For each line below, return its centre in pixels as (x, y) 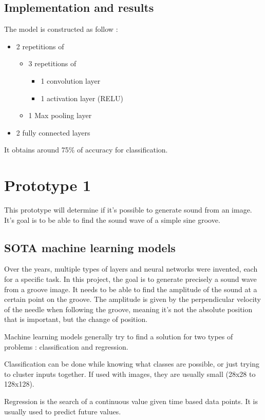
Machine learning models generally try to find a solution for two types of (119, 337)
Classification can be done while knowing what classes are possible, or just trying (132, 364)
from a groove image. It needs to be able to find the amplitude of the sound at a (131, 289)
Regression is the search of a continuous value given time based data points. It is (131, 401)
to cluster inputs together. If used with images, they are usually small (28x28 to (130, 374)
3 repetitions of (52, 63)
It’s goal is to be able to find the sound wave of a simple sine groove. (112, 219)
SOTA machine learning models (90, 247)
